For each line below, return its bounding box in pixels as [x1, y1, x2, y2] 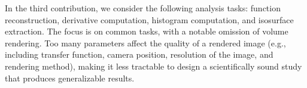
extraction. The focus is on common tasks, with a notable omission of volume [5, 25, 288, 37]
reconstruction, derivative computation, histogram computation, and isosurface [5, 13, 294, 26]
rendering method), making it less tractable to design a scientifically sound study [5, 59, 302, 72]
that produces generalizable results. [5, 71, 135, 84]
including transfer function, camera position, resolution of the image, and [5, 48, 273, 61]
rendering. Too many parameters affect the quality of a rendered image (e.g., [5, 36, 286, 49]
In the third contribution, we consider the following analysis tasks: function [5, 2, 281, 14]
